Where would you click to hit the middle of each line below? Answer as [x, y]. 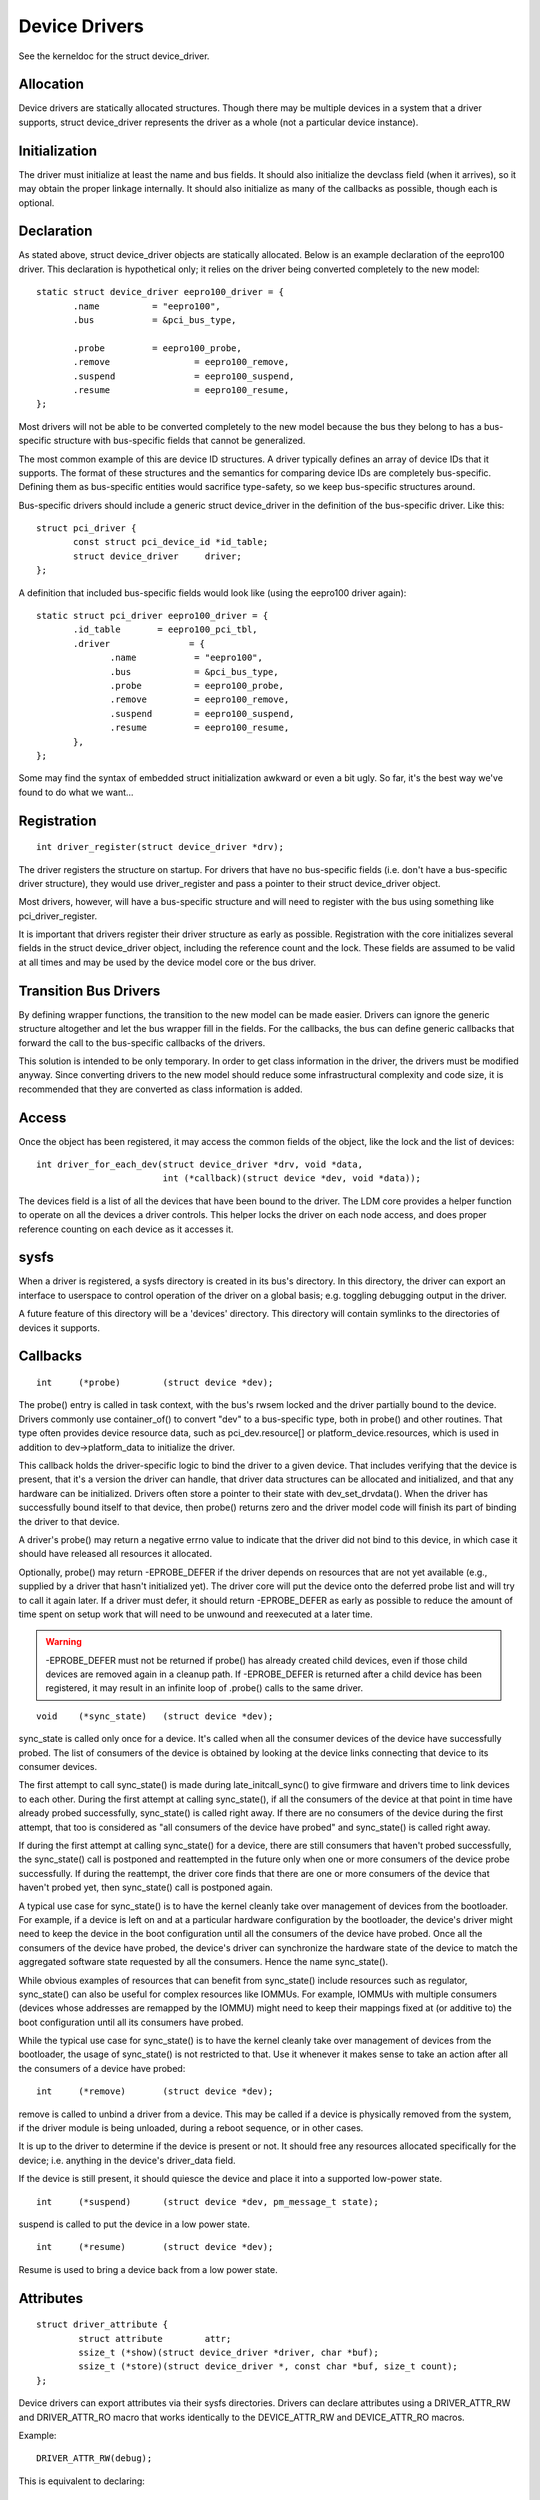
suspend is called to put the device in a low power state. [134, 2224]
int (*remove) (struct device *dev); [155, 2091]
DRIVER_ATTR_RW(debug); [94, 2458]
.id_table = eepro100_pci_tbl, [166, 629]
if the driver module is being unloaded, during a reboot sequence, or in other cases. [191, 2128]
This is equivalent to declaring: [81, 2481]
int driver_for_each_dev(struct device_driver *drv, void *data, [200, 1164]
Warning [63, 1642]
